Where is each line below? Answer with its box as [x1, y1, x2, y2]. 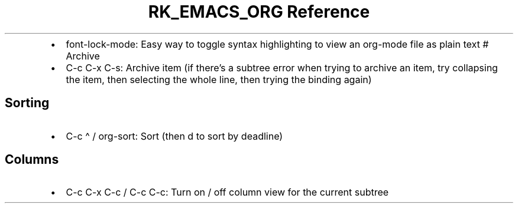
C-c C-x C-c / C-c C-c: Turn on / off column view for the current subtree [66, 186, 389, 199]
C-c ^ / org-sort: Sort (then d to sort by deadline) [66, 130, 283, 142]
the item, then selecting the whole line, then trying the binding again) [66, 73, 372, 85]
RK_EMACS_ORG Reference [148, 2, 370, 22]
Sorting [5, 95, 50, 111]
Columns [5, 152, 59, 167]
